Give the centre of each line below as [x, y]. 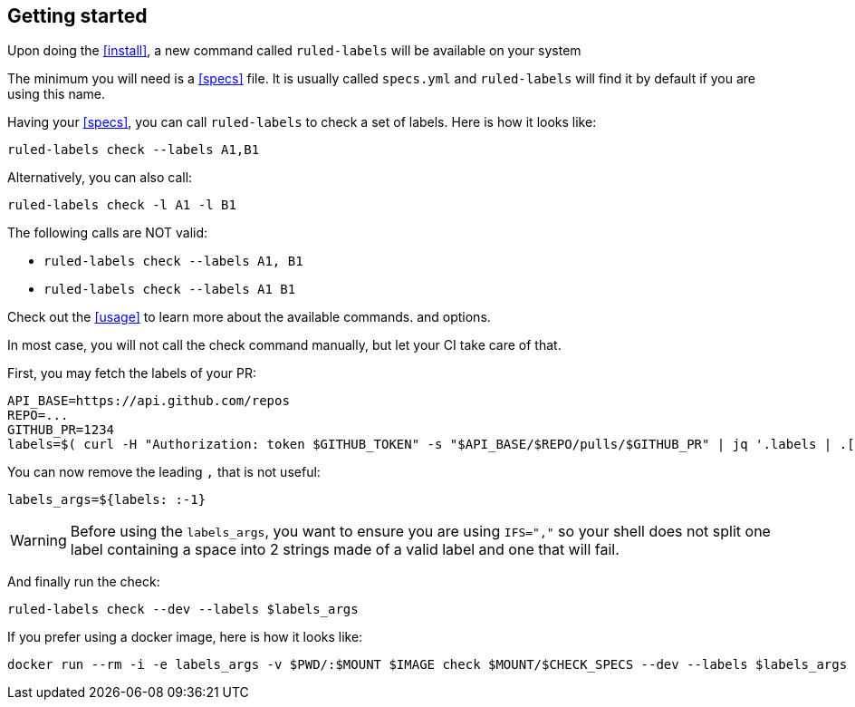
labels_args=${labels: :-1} [107, 500]
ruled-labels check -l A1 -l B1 [122, 205]
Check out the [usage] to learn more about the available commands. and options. [249, 317]
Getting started [77, 16]
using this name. [57, 94]
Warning [38, 541]
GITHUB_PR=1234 [61, 430]
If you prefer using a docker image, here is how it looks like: [185, 637]
